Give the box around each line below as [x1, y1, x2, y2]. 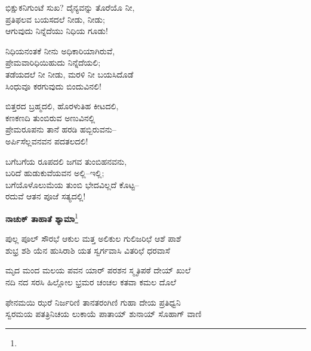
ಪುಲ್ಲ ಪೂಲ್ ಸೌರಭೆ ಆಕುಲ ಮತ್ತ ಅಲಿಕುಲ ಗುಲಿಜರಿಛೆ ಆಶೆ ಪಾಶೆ [5, 232, 181, 245]
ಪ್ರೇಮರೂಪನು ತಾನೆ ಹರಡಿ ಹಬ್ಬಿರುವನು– [5, 123, 116, 136]
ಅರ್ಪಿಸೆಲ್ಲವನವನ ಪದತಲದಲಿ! [5, 134, 88, 147]
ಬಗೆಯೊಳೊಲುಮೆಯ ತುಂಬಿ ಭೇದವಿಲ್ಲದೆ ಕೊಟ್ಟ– [5, 178, 139, 190]
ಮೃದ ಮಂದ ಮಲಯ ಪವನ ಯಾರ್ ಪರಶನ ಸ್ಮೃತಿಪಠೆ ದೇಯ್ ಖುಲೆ [5, 264, 191, 276]
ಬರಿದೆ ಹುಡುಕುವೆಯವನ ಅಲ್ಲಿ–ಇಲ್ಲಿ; [5, 167, 104, 179]
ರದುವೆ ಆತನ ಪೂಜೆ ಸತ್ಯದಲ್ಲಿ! [5, 190, 86, 202]
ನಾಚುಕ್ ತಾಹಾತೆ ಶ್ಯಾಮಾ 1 [5, 210, 78, 224]
